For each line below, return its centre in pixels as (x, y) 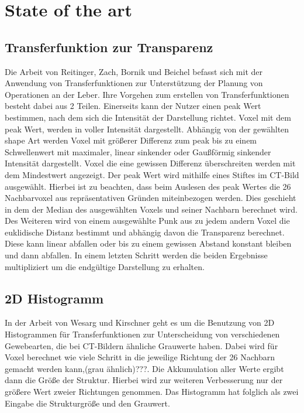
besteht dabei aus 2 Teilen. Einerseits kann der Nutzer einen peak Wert (133, 106)
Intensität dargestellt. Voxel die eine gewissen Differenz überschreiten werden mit (150, 163)
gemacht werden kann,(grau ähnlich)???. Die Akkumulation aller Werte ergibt (144, 368)
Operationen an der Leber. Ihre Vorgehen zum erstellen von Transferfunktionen (147, 94)
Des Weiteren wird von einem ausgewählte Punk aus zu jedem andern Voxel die (147, 221)
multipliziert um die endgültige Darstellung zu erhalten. (105, 266)
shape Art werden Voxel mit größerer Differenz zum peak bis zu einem (131, 140)
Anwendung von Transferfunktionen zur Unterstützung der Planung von (134, 83)
